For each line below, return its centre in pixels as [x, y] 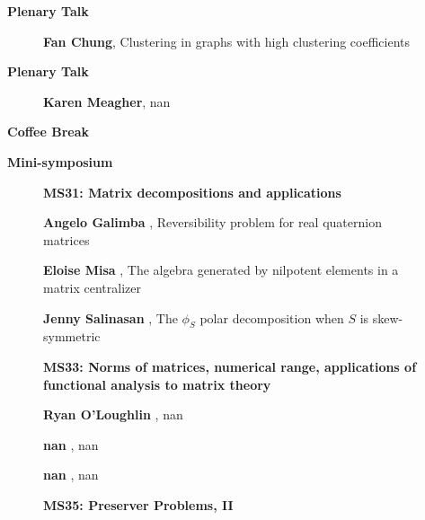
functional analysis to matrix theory [157, 384]
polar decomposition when [272, 317]
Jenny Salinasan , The [111, 317]
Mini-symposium [60, 161]
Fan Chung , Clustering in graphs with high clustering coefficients [226, 41]
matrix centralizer [93, 287]
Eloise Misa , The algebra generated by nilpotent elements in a [221, 270]
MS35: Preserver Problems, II [138, 504]
